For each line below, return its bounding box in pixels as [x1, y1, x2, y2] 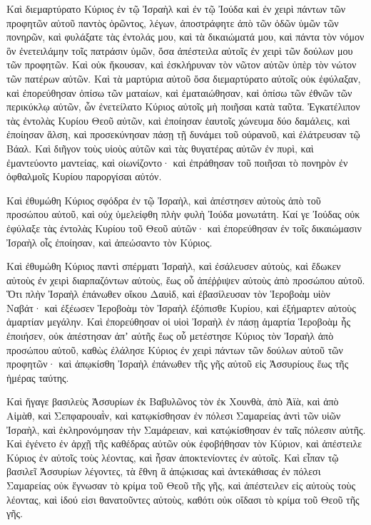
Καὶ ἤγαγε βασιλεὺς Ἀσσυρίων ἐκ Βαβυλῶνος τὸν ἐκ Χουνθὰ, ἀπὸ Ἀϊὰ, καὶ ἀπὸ [6, 394, 339, 409]
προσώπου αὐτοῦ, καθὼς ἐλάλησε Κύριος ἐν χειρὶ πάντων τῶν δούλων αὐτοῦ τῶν [6, 342, 343, 357]
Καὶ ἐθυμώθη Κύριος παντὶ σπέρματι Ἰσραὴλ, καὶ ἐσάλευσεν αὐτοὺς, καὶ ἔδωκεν [6, 259, 341, 274]
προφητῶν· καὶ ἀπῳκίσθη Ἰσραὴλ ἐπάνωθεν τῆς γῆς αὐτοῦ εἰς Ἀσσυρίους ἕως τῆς [6, 356, 349, 371]
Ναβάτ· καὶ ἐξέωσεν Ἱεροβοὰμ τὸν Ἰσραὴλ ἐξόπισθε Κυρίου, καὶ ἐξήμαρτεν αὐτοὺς [6, 300, 356, 315]
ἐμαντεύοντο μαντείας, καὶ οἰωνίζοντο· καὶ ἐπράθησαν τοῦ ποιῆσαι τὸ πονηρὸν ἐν [6, 155, 348, 170]
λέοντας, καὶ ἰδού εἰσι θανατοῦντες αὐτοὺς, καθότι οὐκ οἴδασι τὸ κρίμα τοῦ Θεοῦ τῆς [6, 492, 360, 506]
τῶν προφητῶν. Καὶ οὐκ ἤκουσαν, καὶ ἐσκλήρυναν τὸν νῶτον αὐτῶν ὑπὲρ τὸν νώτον [6, 57, 357, 72]
